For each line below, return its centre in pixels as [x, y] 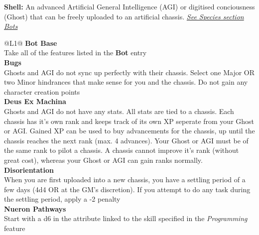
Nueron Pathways [35, 208]
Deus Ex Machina [35, 101]
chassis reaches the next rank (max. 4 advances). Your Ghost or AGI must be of [126, 140]
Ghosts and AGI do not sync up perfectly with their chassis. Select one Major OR [129, 72]
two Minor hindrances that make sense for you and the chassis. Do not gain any [126, 82]
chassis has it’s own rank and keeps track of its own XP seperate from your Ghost [129, 121]
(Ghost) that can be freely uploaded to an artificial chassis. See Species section [124, 16]
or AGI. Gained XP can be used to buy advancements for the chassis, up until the [129, 131]
